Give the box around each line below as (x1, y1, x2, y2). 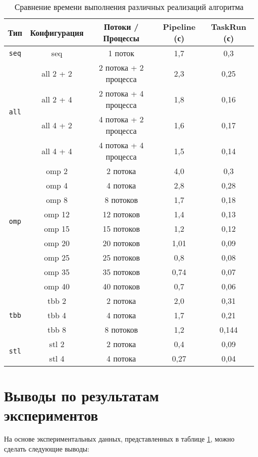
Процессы (103, 32, 139, 44)
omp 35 (44, 266, 70, 277)
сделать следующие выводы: (4, 443, 90, 454)
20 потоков (102, 237, 140, 249)
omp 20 (44, 237, 70, 249)
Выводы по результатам (4, 385, 159, 406)
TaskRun (211, 21, 247, 32)
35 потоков (102, 266, 140, 277)
